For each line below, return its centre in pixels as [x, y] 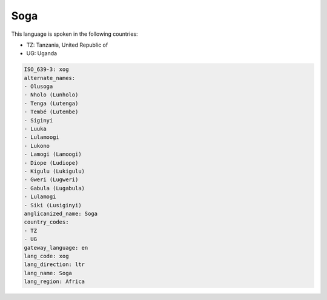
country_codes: [46, 222]
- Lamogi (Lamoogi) [53, 154]
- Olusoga [38, 87]
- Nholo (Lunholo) [51, 95]
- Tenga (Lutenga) [51, 103]
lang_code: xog [46, 256]
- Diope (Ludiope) [51, 163]
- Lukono [37, 146]
